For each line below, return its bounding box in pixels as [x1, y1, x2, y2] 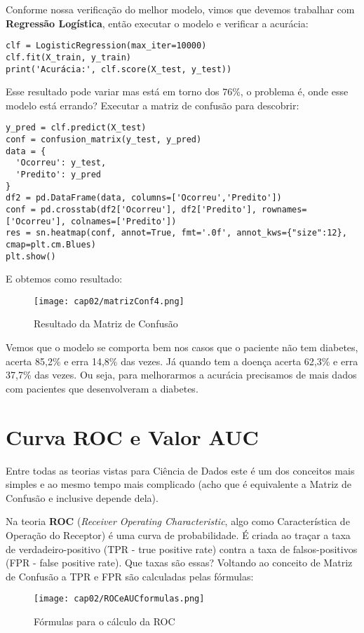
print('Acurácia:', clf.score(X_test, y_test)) [6, 64, 232, 74]
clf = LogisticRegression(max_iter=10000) [6, 41, 207, 51]
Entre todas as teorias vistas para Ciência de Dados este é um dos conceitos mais [6, 463, 355, 477]
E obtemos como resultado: [6, 271, 123, 286]
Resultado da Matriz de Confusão [34, 316, 178, 331]
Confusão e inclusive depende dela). [6, 490, 159, 505]
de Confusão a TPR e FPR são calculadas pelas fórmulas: [6, 569, 254, 583]
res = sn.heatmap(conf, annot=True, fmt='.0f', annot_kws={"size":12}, [6, 228, 347, 238]
